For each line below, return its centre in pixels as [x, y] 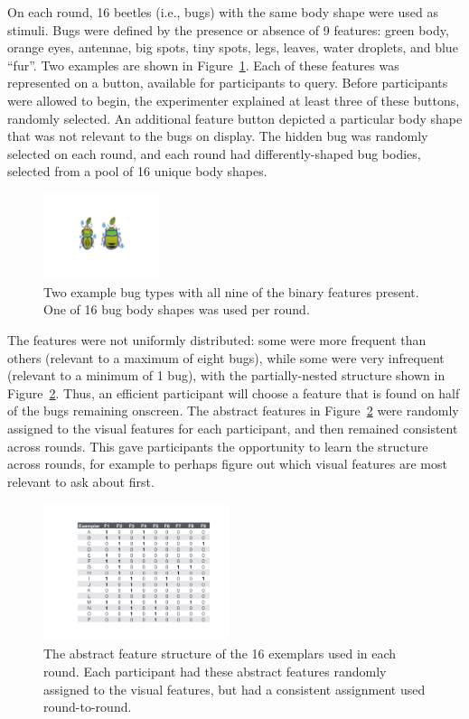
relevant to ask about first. [81, 481]
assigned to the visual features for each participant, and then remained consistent [233, 428]
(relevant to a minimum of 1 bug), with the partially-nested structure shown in [226, 375]
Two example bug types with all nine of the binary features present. [231, 291]
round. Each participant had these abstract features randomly [215, 671]
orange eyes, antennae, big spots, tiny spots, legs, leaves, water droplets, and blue [233, 47]
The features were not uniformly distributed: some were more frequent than [217, 339]
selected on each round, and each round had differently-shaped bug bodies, [214, 153]
